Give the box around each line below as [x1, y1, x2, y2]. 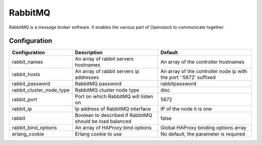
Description [75, 49, 103, 56]
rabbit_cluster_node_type [12, 87, 70, 94]
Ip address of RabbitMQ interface [75, 106, 151, 113]
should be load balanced [75, 118, 131, 125]
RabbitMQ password [75, 81, 122, 87]
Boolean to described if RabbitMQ [75, 112, 152, 119]
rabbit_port [12, 96, 37, 103]
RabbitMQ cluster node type [75, 87, 139, 94]
